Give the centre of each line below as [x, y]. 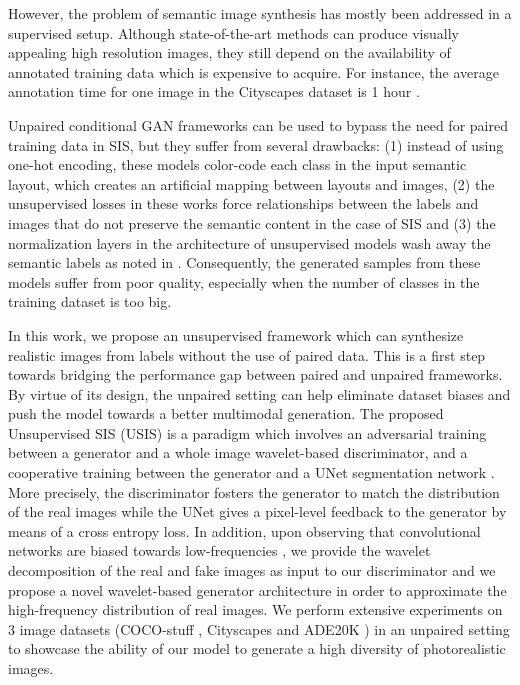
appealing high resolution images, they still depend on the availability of [229, 52]
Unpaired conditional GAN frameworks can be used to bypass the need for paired [258, 124]
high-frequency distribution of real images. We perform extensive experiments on [255, 609]
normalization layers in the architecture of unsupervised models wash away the [249, 242]
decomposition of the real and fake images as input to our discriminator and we [252, 570]
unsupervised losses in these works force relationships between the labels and [243, 203]
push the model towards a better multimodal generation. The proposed [226, 413]
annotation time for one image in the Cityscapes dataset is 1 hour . [214, 91]
